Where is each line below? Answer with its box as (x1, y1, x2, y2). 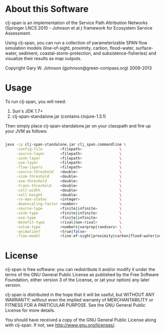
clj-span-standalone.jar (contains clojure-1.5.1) (12, 113, 107, 119)
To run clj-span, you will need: (5, 99, 66, 104)
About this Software (5, 3, 89, 15)
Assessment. (5, 30, 31, 36)
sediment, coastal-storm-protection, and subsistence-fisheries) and (19, 50, 156, 56)
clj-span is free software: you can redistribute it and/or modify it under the (5, 266, 156, 272)
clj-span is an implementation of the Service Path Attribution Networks (5, 20, 148, 26)
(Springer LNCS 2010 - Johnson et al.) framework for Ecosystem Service (5, 25, 153, 31)
